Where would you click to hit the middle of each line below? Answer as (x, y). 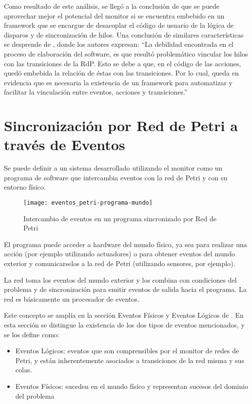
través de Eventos (65, 144)
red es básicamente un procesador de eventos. (72, 298)
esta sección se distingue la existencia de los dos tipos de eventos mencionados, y (124, 325)
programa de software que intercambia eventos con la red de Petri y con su (116, 177)
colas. (24, 370)
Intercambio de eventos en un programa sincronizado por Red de (120, 218)
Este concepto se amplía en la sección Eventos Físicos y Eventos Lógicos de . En (124, 315)
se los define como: (32, 334)
